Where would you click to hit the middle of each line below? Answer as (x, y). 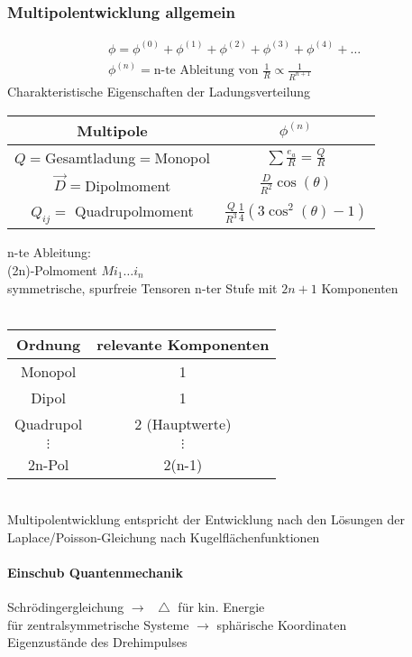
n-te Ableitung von (206, 71)
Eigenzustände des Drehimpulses (97, 642)
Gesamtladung (90, 157)
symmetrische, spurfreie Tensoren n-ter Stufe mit (142, 287)
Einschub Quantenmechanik (95, 573)
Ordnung (49, 344)
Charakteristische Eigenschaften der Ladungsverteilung (159, 92)
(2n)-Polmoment (52, 269)
